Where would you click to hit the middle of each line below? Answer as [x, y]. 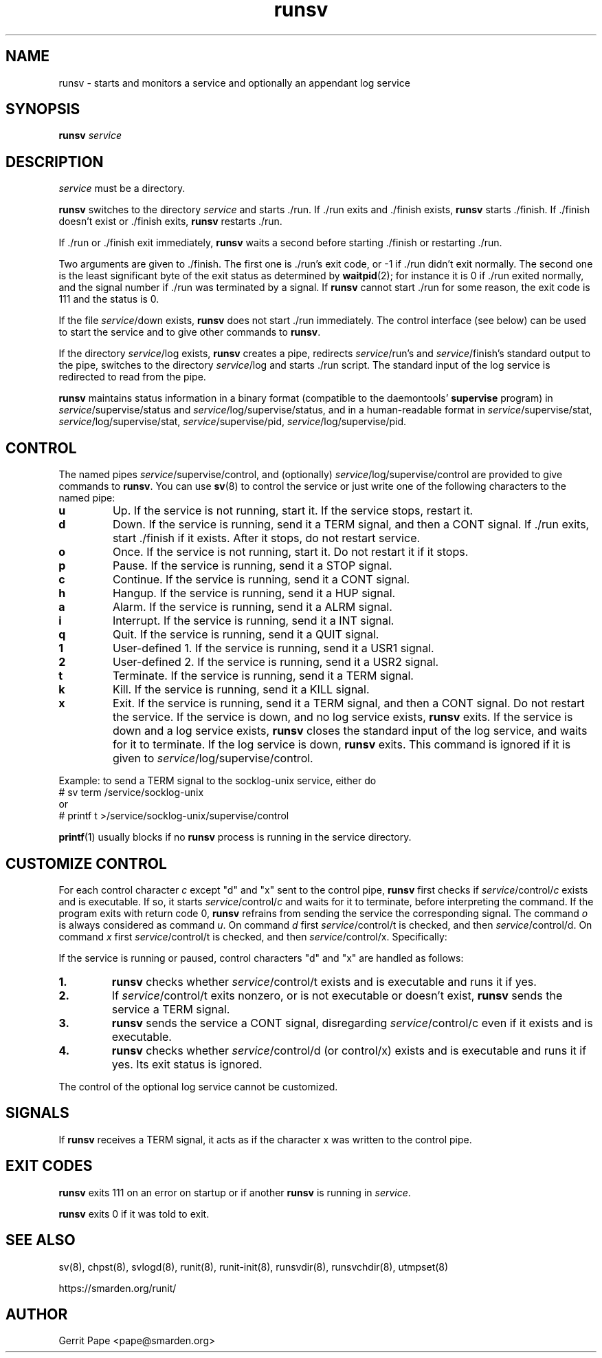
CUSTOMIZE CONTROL [86, 863]
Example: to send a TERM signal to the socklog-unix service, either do [218, 781]
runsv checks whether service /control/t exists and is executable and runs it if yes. [324, 981]
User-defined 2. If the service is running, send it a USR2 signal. [276, 662]
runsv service [90, 136]
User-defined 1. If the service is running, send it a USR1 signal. [273, 648]
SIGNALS [37, 1113]
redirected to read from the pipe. [132, 377]
